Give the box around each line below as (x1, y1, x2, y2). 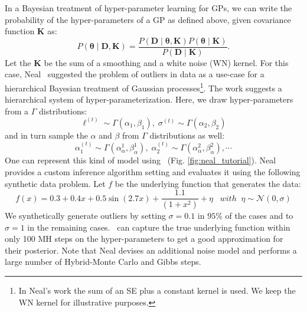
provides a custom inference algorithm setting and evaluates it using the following (5, 165, 301, 178)
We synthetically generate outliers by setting (5, 209, 166, 221)
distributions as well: (149, 129, 225, 141)
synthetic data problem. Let (5, 177, 106, 189)
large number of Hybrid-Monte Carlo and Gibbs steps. (5, 255, 201, 268)
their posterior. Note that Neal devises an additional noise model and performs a (5, 244, 297, 256)
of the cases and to (225, 209, 293, 221)
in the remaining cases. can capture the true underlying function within (27, 221, 290, 233)
